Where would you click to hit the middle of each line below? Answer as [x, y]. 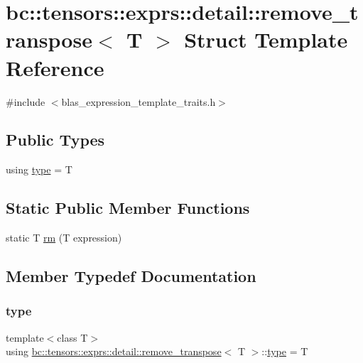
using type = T [39, 169]
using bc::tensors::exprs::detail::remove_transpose [114, 351]
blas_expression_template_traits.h [139, 101]
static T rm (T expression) [64, 238]
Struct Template [266, 39]
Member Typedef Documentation [131, 276]
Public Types [55, 140]
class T [72, 337]
